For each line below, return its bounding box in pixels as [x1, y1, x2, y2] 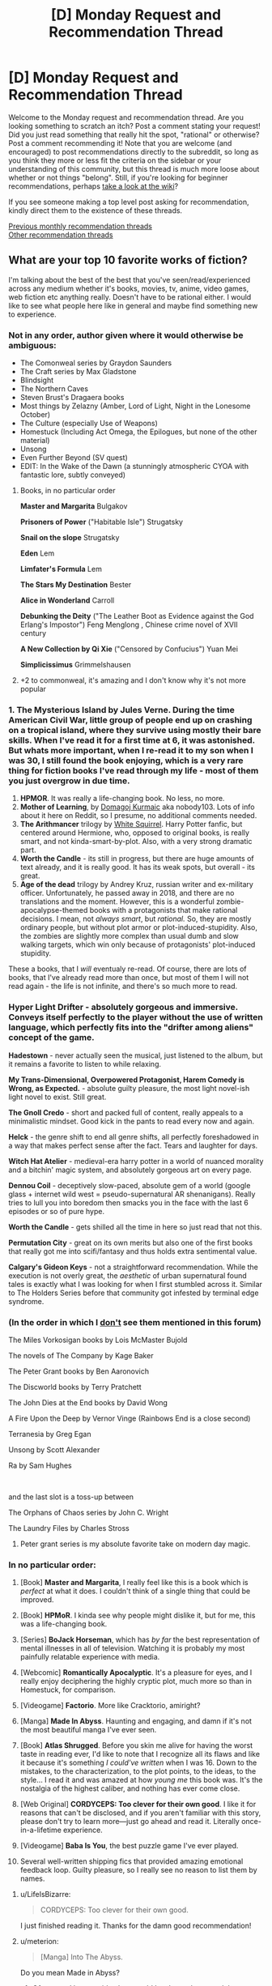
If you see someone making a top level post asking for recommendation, [8, 197, 249, 207]
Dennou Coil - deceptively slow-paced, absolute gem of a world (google [8, 1180, 251, 1190]
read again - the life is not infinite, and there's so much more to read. [8, 982, 238, 991]
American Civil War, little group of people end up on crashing [8, 714, 253, 726]
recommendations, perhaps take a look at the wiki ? [8, 181, 179, 191]
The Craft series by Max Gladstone [19, 367, 137, 377]
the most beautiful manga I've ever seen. [19, 1725, 157, 1735]
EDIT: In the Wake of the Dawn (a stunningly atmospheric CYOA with [19, 462, 249, 471]
